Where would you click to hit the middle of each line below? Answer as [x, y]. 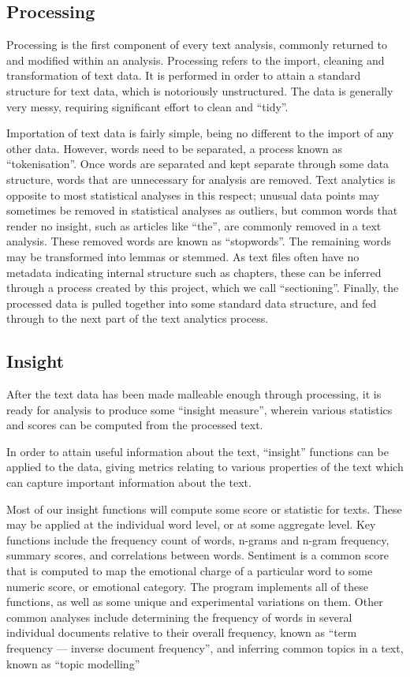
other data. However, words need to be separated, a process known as [174, 148]
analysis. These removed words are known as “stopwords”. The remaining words [199, 241]
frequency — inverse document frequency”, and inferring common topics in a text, [205, 648]
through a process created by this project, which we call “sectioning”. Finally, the [203, 288]
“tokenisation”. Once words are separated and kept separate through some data [198, 164]
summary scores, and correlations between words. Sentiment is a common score [198, 555]
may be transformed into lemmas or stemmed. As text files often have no [183, 256]
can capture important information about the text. [129, 483]
